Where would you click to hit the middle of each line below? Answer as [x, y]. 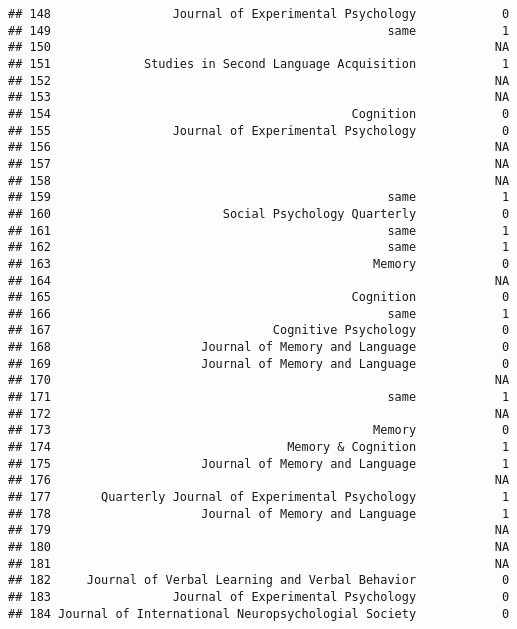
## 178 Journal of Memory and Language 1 [259, 513]
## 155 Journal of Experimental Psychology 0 [259, 130]
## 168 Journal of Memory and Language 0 [259, 347]
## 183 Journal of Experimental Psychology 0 [259, 596]
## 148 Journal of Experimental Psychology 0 [259, 14]
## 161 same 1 [259, 230]
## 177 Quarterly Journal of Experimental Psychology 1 [259, 497]
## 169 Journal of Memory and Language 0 [259, 363]
